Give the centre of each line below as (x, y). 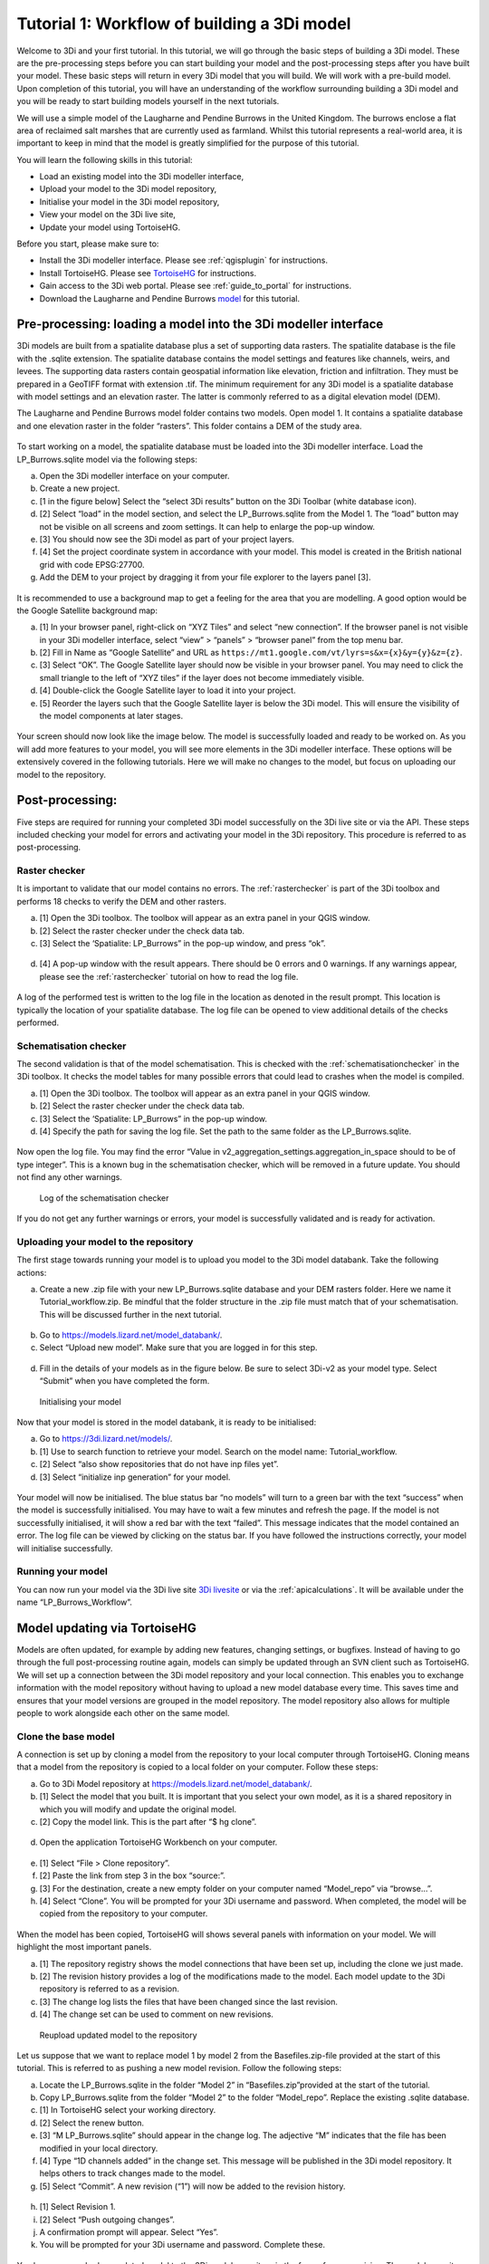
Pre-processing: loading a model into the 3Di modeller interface (200, 325)
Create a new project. (80, 488)
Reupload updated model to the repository (119, 2035)
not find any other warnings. (69, 1177)
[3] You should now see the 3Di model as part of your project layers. (167, 539)
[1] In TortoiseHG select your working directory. (128, 2110)
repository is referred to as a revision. (110, 1989)
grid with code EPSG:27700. (92, 564)
